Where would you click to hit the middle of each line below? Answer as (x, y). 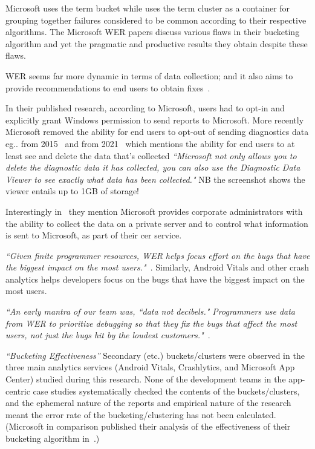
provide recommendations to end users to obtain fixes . (108, 87)
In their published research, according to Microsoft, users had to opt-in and (145, 108)
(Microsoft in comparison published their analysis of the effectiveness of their (148, 426)
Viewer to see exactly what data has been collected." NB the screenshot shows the (155, 179)
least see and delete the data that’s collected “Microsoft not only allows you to (151, 155)
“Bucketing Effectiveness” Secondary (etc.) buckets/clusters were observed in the (155, 355)
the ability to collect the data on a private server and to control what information (157, 223)
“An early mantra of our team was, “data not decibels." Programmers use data (151, 311)
